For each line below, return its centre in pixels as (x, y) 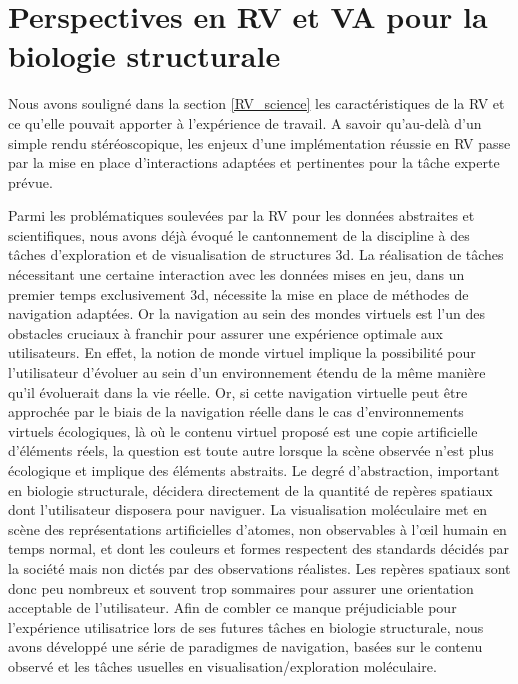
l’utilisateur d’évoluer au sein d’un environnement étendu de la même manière (247, 372)
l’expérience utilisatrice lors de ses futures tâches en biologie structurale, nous (246, 626)
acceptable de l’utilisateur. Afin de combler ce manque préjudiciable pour (232, 607)
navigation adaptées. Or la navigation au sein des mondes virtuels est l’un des (247, 313)
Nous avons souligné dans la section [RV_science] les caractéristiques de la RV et (256, 103)
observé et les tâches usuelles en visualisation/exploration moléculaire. (222, 665)
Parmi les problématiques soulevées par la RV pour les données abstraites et (241, 215)
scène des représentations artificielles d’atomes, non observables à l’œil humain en (257, 528)
